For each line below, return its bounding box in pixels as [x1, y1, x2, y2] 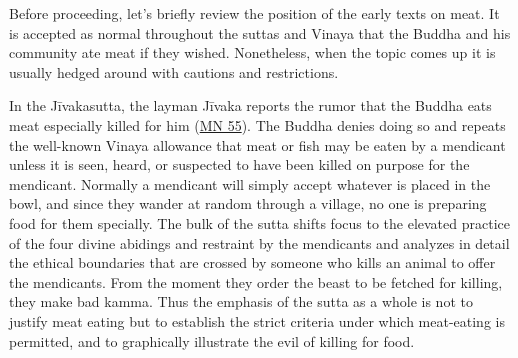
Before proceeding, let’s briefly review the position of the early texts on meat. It [9, 3, 500, 23]
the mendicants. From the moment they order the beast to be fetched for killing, [9, 271, 503, 292]
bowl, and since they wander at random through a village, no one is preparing [9, 193, 487, 214]
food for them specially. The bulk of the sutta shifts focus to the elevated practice [9, 212, 510, 233]
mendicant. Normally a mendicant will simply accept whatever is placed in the [9, 173, 491, 194]
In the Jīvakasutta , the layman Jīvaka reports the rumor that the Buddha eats [9, 95, 492, 116]
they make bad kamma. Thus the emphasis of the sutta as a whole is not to [9, 291, 473, 312]
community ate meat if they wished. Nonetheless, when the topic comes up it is [9, 42, 496, 63]
